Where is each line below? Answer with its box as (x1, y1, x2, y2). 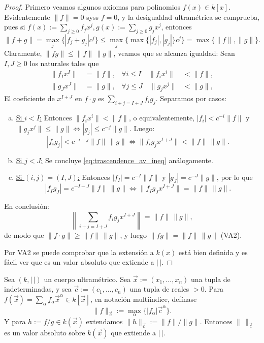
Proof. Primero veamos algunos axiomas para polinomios (4, 2, 181, 12)
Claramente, (4, 48, 42, 58)
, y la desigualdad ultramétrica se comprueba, (117, 11, 260, 22)
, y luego (120, 229, 147, 240)
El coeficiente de (4, 93, 55, 104)
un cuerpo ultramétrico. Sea (44, 273, 131, 284)
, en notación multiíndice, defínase (90, 293, 197, 304)
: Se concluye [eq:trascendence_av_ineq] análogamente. (41, 154, 213, 165)
